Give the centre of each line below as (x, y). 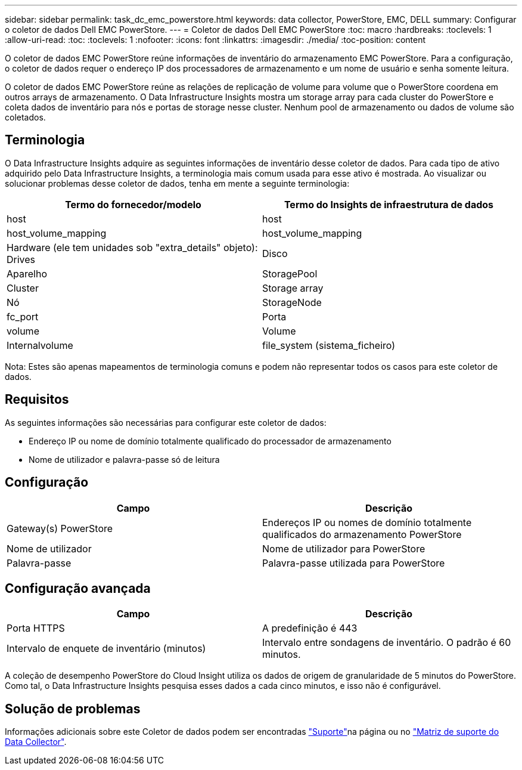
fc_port (23, 316)
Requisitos (37, 400)
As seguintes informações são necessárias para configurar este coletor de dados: (166, 422)
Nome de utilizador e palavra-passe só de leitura (124, 459)
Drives (21, 259)
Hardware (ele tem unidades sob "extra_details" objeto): (132, 247)
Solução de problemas (73, 709)
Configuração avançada (78, 588)
